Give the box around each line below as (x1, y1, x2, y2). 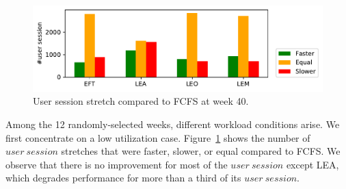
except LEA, (286, 157, 339, 171)
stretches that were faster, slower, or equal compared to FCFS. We (61, 144, 341, 158)
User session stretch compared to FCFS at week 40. (33, 94, 249, 108)
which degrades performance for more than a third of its (5, 171, 241, 185)
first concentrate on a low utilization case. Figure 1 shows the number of (5, 130, 310, 144)
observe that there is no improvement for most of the (5, 157, 228, 171)
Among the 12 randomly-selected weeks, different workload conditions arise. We (5, 117, 340, 131)
